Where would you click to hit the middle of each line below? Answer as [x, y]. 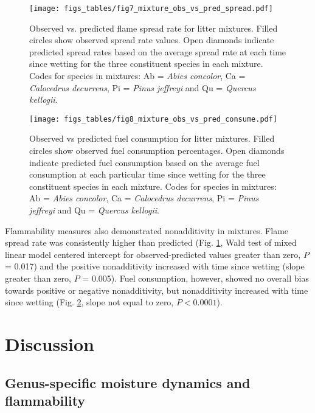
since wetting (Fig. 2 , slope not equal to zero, [89, 302]
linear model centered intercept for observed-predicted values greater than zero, [153, 254]
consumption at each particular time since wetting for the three [147, 174]
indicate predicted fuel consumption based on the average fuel [144, 162]
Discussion [50, 343]
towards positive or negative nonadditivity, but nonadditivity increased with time [157, 290]
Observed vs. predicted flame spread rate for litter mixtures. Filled [154, 28]
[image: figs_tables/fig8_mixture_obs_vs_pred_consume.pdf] [154, 119]
